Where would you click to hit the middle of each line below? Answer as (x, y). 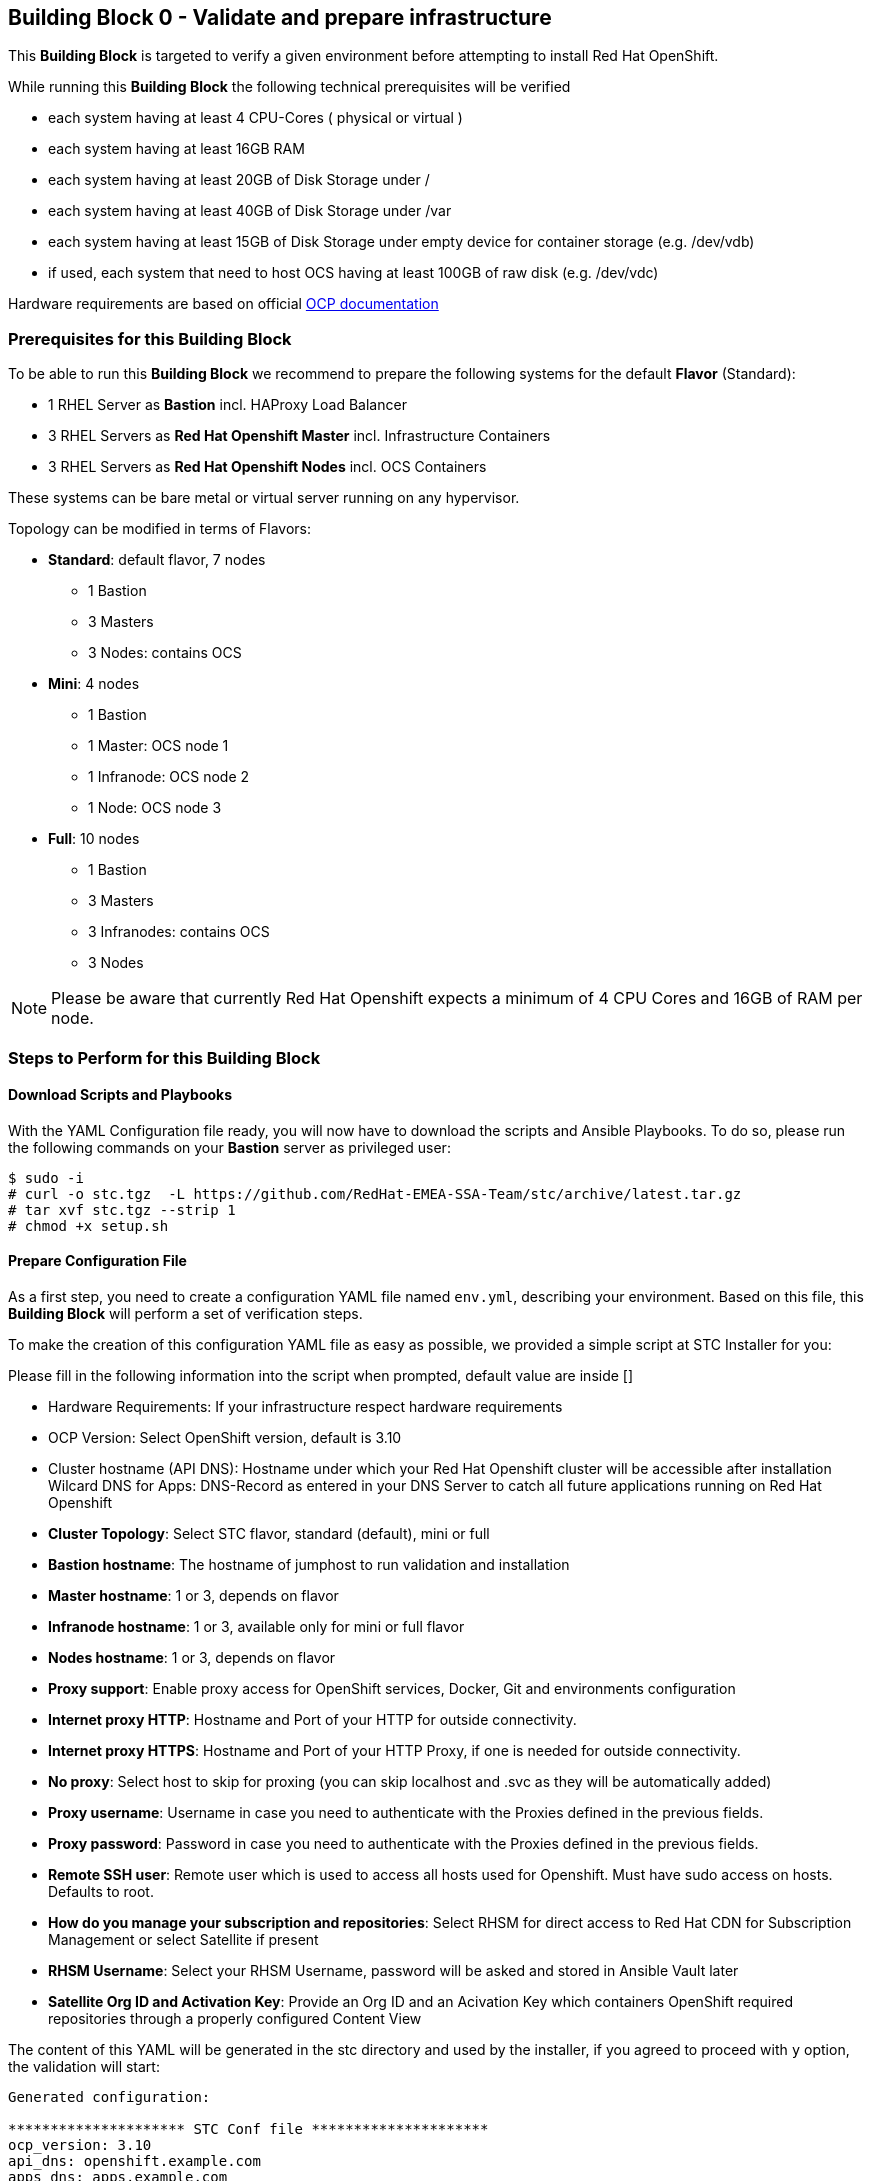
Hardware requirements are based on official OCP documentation (223, 304)
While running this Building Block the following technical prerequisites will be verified (289, 87)
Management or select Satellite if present (183, 1939)
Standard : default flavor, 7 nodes (157, 560)
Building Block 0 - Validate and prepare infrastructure (280, 17)
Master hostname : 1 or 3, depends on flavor (193, 1595)
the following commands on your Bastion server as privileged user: (229, 1147)
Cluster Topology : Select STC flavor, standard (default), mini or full (269, 1533)
